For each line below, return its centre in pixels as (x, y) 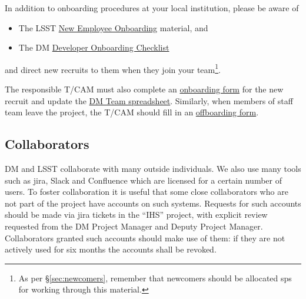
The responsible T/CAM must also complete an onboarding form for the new (144, 89)
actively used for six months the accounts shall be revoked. (111, 249)
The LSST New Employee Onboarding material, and (113, 27)
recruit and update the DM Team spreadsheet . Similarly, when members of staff (149, 100)
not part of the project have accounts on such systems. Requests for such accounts (153, 203)
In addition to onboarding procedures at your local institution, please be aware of (152, 8)
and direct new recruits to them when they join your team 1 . (113, 68)
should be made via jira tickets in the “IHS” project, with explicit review (136, 215)
